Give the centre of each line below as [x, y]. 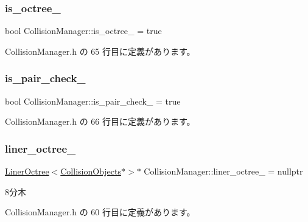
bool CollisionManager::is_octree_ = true [83, 31]
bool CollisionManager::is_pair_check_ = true [93, 101]
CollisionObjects [91, 171]
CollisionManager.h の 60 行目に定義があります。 [100, 212]
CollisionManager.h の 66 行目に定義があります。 [100, 121]
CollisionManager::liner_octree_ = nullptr [223, 171]
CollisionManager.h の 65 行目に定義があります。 [100, 51]
